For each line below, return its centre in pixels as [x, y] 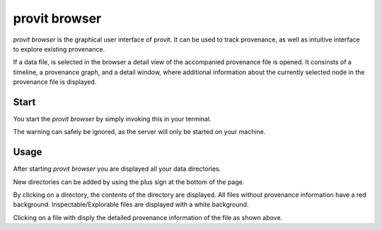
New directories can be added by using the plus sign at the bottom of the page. [129, 182]
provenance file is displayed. [55, 82]
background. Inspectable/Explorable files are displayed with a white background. [131, 205]
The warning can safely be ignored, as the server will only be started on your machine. [139, 132]
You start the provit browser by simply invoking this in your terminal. [112, 119]
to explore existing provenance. [59, 49]
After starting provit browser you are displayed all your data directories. [117, 169]
